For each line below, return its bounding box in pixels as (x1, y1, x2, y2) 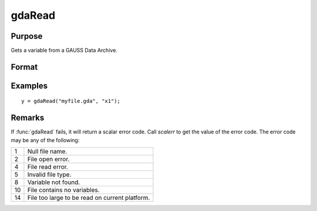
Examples (11, 81, 48, 91)
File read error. (27, 163, 69, 171)
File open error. (27, 155, 70, 163)
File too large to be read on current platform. (27, 194, 150, 202)
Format (11, 62, 38, 72)
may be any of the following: (11, 136, 80, 143)
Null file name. (27, 148, 68, 156)
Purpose (11, 31, 43, 41)
